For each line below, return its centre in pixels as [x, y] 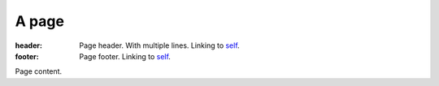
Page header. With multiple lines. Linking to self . [159, 45]
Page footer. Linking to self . [125, 56]
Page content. [39, 71]
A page [40, 21]
